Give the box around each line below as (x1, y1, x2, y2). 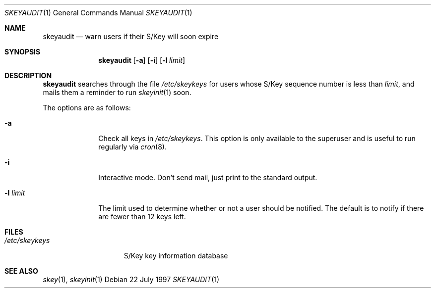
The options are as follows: (43, 103, 131, 112)
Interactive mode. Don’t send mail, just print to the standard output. (98, 173, 317, 182)
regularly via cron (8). (98, 143, 167, 151)
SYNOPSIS (4, 48, 41, 56)
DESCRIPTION (4, 71, 52, 80)
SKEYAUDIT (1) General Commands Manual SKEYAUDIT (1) (4, 8, 192, 17)
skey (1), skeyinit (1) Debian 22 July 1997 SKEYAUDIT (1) (43, 275, 220, 284)
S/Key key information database (124, 251, 228, 260)
